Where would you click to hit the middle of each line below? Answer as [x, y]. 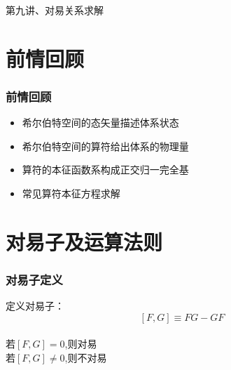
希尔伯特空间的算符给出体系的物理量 [105, 146]
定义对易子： [35, 306]
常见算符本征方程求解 [71, 193]
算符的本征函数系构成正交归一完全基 [105, 170]
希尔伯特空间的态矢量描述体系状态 [100, 123]
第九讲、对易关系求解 [55, 9]
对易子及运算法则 [84, 241]
